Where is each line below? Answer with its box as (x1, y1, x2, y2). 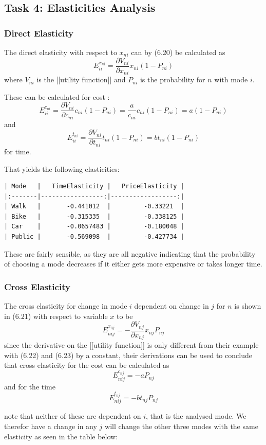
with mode (214, 74, 248, 85)
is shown (234, 300, 261, 311)
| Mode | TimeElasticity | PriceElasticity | (4, 183, 184, 190)
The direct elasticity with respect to (4, 47, 117, 57)
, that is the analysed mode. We (146, 411, 246, 421)
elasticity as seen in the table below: (4, 431, 118, 441)
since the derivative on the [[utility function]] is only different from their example (4, 340, 259, 350)
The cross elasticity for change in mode (4, 300, 127, 311)
